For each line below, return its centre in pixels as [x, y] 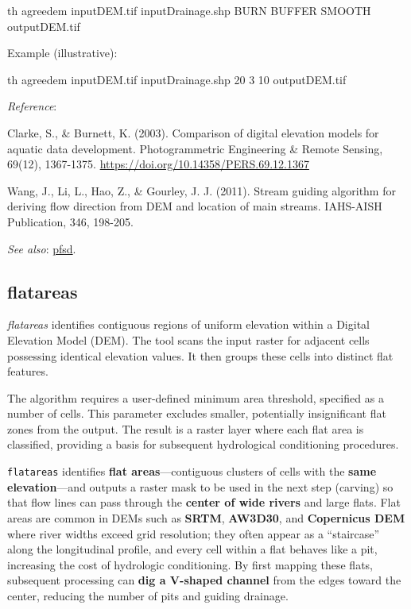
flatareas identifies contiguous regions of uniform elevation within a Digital [188, 324]
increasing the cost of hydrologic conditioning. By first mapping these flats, [190, 564]
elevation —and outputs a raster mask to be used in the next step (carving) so [200, 486]
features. [28, 371]
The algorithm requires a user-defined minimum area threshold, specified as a [196, 397]
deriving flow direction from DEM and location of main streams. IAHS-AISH [195, 206]
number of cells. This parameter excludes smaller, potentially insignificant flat [197, 413]
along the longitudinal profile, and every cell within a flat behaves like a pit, [192, 549]
